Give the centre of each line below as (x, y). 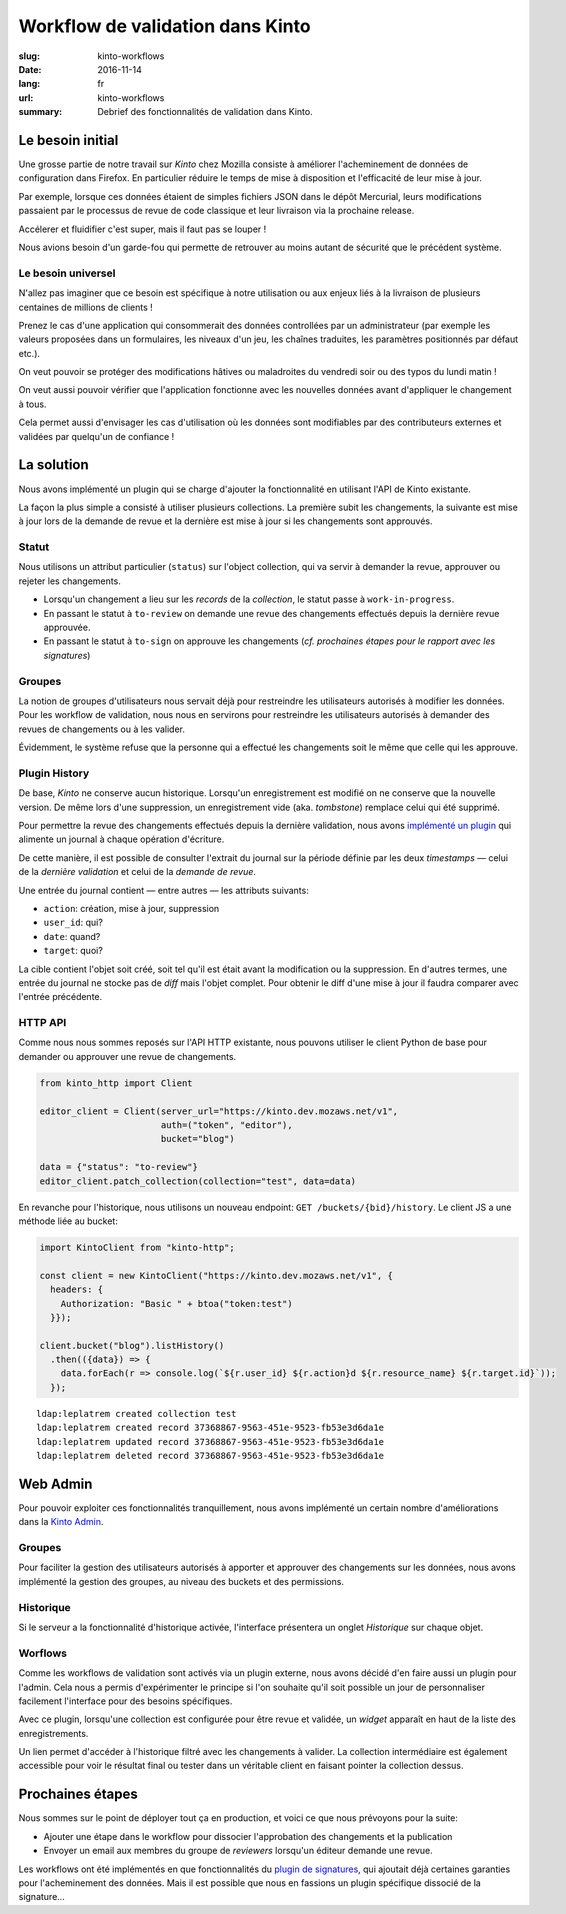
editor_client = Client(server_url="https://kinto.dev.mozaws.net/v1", (219, 1111)
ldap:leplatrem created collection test (136, 1413)
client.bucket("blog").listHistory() (132, 1345)
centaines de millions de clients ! (86, 307)
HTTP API (42, 1023)
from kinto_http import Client (116, 1083)
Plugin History (54, 773)
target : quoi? (73, 951)
